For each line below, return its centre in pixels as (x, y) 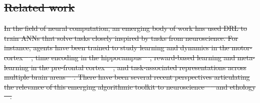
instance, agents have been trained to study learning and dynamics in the (117, 48)
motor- (242, 48)
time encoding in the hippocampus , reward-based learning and (135, 57)
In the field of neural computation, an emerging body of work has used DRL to (126, 28)
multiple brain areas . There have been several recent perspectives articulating (127, 77)
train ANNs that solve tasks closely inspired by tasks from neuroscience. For (121, 38)
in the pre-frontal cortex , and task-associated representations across (139, 67)
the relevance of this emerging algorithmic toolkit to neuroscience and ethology (130, 86)
